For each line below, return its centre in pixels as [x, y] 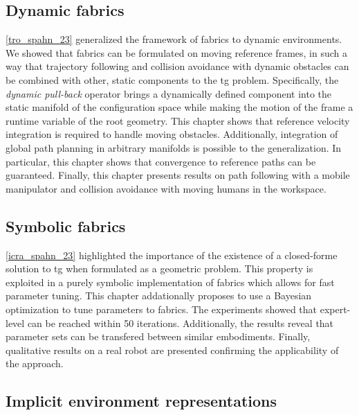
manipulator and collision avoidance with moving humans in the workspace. [166, 188]
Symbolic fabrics [66, 226]
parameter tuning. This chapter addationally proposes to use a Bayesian [159, 295]
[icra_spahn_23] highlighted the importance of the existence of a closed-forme [172, 255]
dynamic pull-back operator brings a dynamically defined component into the [168, 93]
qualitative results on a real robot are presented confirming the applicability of [172, 350]
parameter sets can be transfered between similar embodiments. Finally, [158, 336]
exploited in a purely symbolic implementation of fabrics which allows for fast [170, 282]
